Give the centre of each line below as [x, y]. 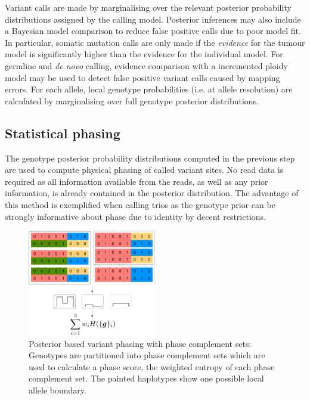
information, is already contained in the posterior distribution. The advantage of [152, 193]
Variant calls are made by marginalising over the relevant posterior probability [148, 7]
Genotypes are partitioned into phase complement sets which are [147, 355]
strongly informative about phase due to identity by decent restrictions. [135, 216]
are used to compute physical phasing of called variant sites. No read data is [144, 170]
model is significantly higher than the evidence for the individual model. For [144, 54]
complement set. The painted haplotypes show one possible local [146, 378]
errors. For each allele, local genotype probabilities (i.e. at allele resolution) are [149, 89]
